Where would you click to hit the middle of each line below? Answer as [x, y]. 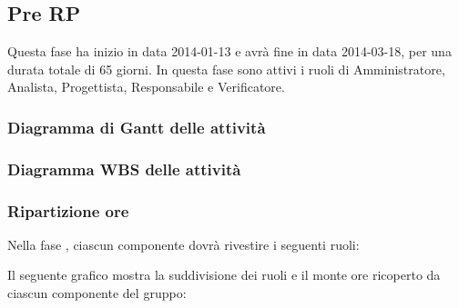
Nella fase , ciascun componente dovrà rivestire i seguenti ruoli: [184, 244]
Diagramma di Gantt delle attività [137, 127]
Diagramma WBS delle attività [124, 169]
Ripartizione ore [68, 210]
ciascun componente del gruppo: [97, 293]
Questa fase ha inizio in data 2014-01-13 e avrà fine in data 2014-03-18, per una [229, 51]
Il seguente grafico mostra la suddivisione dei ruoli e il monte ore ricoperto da [224, 275]
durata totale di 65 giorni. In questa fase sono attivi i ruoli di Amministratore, [226, 69]
